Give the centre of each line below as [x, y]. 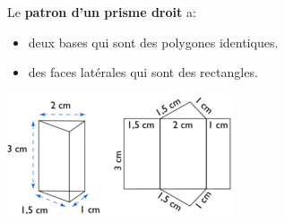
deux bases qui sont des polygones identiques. [153, 42]
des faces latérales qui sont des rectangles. [143, 72]
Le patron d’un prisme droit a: [102, 12]
